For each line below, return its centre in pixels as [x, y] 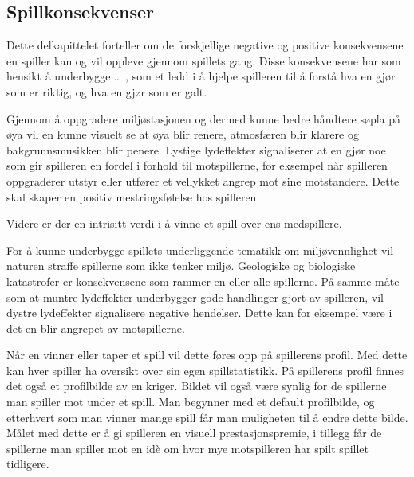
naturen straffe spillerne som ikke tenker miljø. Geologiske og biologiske [181, 266]
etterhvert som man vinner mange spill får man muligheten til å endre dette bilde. [207, 417]
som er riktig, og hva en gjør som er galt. [107, 91]
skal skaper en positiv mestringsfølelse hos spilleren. [133, 196]
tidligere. [28, 464]
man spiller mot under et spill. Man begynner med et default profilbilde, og [191, 402]
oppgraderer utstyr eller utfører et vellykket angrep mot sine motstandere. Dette [203, 180]
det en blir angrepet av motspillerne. [96, 328]
